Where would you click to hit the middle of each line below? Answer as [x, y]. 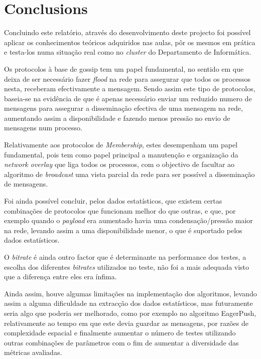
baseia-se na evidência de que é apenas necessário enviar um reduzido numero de [128, 98]
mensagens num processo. [43, 128]
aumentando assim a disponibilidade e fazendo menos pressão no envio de [117, 118]
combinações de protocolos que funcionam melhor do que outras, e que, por [120, 210]
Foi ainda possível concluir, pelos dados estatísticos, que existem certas [113, 201]
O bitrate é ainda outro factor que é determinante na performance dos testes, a [125, 257]
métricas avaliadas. [33, 352]
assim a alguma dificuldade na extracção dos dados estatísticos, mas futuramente [128, 303]
